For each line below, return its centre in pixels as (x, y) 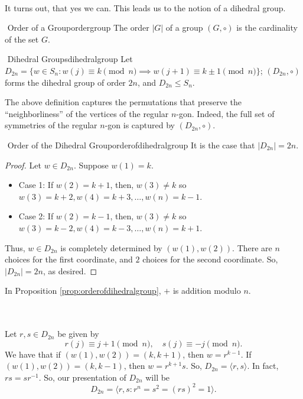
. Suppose (91, 165)
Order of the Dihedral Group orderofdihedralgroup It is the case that (131, 145)
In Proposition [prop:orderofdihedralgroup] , (83, 291)
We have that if (33, 354)
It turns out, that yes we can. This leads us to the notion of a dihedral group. (145, 7)
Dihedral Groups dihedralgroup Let (70, 59)
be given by (78, 334)
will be (158, 377)
